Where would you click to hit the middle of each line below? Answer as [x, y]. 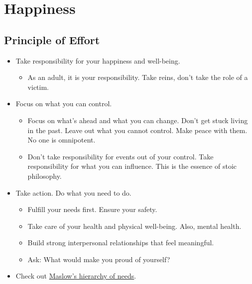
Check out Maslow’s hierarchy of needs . [76, 276]
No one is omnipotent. [62, 140]
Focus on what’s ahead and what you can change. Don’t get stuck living [138, 120]
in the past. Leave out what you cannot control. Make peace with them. [137, 130]
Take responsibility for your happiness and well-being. [98, 60]
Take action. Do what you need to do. [73, 192]
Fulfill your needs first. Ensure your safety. [92, 209]
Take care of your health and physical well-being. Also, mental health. [134, 226]
